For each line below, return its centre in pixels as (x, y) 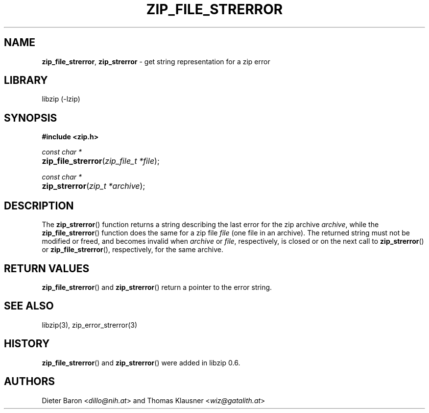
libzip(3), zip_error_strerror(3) (90, 325)
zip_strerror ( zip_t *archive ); (94, 186)
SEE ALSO (29, 306)
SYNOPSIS (31, 118)
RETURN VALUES (47, 268)
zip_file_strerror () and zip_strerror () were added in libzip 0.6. (141, 362)
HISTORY (27, 344)
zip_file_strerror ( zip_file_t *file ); (101, 161)
